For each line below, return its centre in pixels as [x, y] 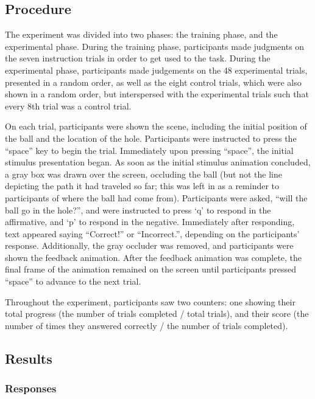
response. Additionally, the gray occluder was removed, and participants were [149, 245]
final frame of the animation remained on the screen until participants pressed [151, 269]
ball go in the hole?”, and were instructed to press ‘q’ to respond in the [138, 210]
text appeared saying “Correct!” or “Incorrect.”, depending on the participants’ [152, 233]
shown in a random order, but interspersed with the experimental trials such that [157, 94]
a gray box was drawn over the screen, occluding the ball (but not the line [143, 174]
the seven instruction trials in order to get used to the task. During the [138, 58]
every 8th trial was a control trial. [68, 106]
